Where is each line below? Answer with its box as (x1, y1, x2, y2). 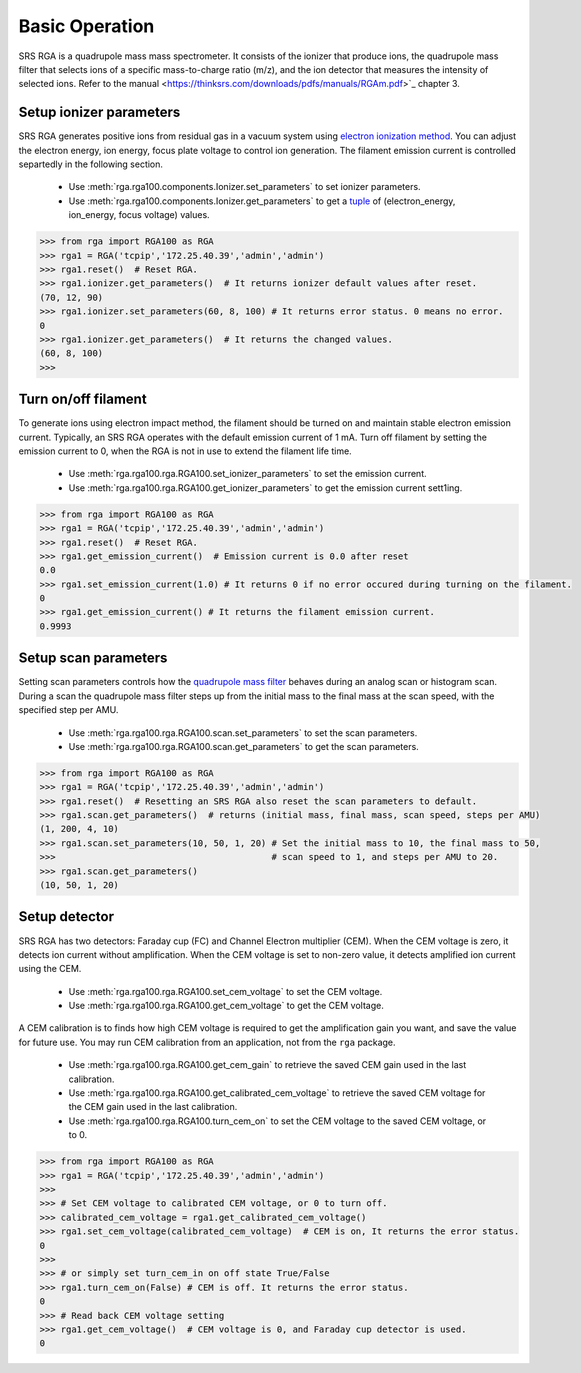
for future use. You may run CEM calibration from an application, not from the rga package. (18, 1036, 396, 1048)
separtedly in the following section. (18, 158, 164, 170)
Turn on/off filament (18, 391, 147, 408)
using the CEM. (18, 963, 82, 975)
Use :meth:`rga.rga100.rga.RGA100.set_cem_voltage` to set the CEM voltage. (68, 985, 383, 997)
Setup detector (18, 908, 115, 925)
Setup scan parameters (18, 650, 168, 667)
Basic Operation (18, 15, 155, 37)
